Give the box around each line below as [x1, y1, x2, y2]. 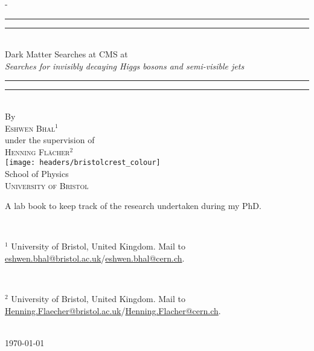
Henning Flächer [5, 145, 70, 158]
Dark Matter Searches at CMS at [5, 48, 128, 60]
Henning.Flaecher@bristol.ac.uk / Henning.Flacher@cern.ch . [5, 304, 221, 317]
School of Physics [5, 167, 69, 179]
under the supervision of [5, 134, 95, 146]
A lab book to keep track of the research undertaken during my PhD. [5, 199, 261, 212]
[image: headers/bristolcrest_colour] [5, 158, 161, 167]
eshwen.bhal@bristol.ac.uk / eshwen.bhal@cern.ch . [5, 251, 185, 264]
